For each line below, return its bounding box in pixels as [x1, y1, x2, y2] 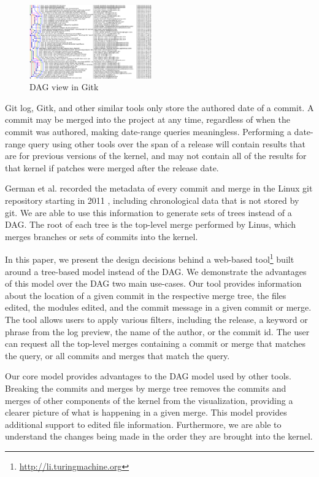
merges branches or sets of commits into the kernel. [5, 230, 198, 242]
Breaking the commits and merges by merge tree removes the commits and [5, 381, 286, 394]
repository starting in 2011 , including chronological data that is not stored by [5, 194, 299, 207]
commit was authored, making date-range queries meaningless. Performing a [5, 125, 291, 138]
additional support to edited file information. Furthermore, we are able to [5, 417, 282, 430]
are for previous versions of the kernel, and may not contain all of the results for [5, 149, 307, 162]
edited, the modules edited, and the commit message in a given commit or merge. [5, 301, 312, 314]
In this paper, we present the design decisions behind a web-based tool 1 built [5, 251, 294, 266]
